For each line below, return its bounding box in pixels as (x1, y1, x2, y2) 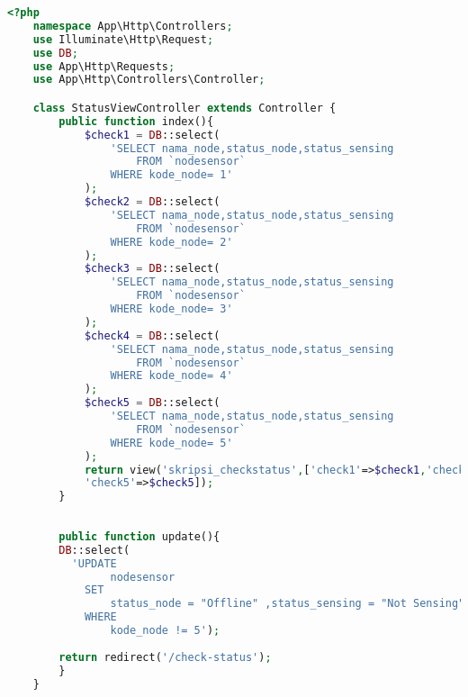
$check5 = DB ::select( (84, 396, 220, 410)
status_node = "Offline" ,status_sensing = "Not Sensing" (110, 597, 465, 611)
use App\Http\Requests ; (32, 59, 175, 73)
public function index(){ (58, 114, 214, 128)
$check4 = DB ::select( (84, 329, 220, 342)
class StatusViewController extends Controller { (32, 101, 337, 114)
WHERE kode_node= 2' (110, 235, 233, 249)
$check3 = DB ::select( (84, 262, 220, 276)
